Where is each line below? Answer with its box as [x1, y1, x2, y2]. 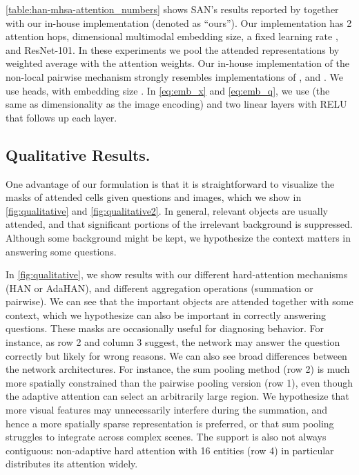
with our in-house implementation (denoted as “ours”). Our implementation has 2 [6, 15, 352, 30]
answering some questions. [6, 244, 117, 258]
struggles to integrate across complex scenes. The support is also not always [6, 429, 327, 444]
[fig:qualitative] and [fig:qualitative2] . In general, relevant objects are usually [6, 203, 329, 217]
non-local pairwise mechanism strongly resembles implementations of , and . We [6, 69, 344, 84]
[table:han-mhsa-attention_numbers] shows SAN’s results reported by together [6, 2, 339, 16]
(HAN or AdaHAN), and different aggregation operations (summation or [6, 280, 313, 295]
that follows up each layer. [6, 110, 117, 124]
